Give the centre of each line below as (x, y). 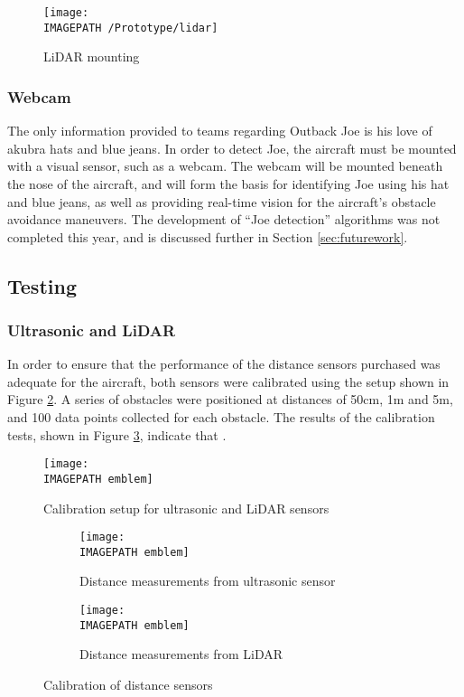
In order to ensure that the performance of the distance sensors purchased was (224, 364)
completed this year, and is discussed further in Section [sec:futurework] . (208, 236)
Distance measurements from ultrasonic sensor (208, 581)
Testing (42, 285)
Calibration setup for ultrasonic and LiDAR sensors (186, 508)
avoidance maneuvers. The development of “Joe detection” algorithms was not (224, 219)
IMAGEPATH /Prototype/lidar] (131, 28)
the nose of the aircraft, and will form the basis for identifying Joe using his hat (228, 183)
